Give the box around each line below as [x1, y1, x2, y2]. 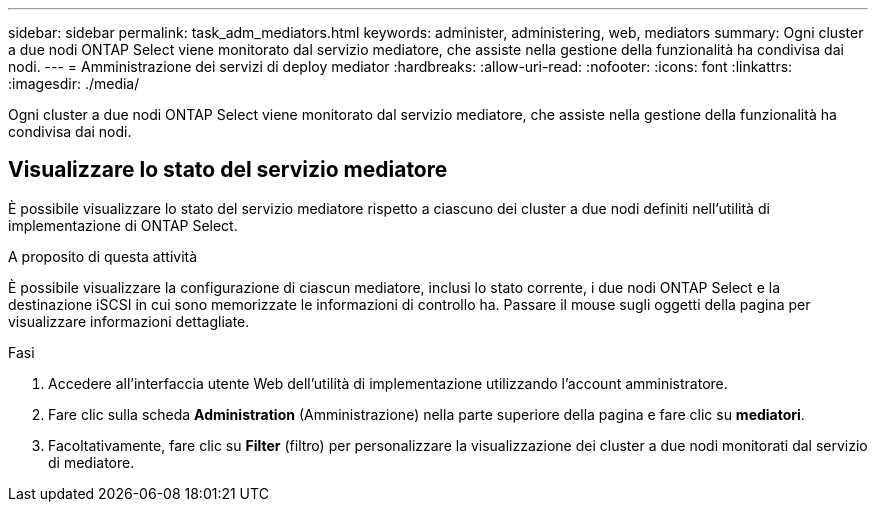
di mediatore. [48, 453, 135, 471]
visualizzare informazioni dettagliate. [8, 312, 250, 330]
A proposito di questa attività [8, 247, 198, 265]
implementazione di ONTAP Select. [8, 216, 238, 234]
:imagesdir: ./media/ [8, 75, 140, 92]
